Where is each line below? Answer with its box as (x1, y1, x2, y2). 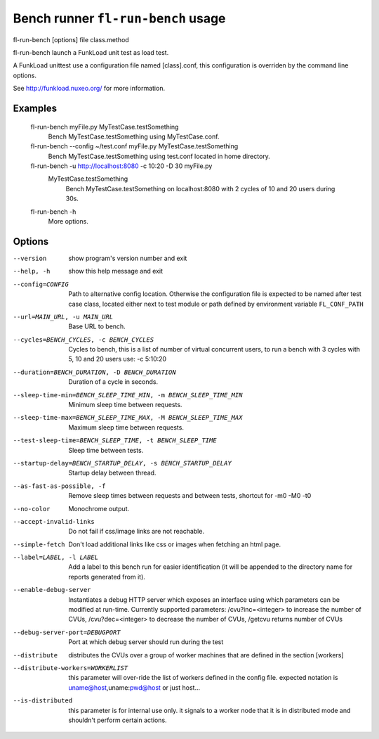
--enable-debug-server (13, 586, 91, 594)
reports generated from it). (68, 572, 145, 581)
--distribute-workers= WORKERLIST (13, 664, 128, 671)
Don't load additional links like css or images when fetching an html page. (68, 540, 281, 548)
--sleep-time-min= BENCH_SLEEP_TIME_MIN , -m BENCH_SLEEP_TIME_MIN (13, 391, 243, 399)
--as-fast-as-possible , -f (13, 482, 106, 490)
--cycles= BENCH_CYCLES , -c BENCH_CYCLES (13, 335, 154, 344)
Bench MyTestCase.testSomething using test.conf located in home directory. (48, 152, 270, 160)
